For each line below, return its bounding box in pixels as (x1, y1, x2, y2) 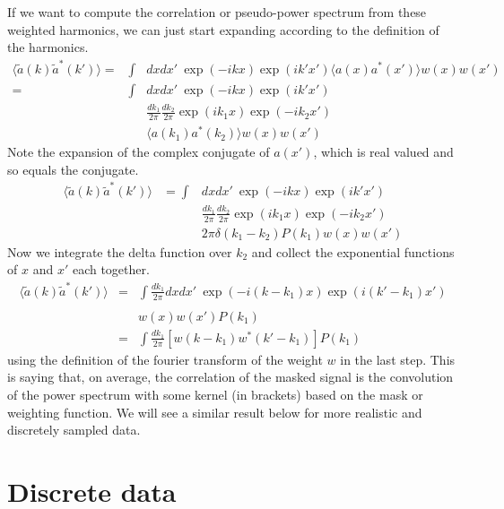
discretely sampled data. (7, 420, 141, 439)
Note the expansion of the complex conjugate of (7, 142, 270, 161)
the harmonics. (7, 38, 89, 56)
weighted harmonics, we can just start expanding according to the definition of (7, 20, 439, 39)
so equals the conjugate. (7, 160, 139, 178)
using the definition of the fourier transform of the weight (7, 349, 323, 368)
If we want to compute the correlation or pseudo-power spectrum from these (7, 3, 427, 21)
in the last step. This (340, 349, 456, 368)
